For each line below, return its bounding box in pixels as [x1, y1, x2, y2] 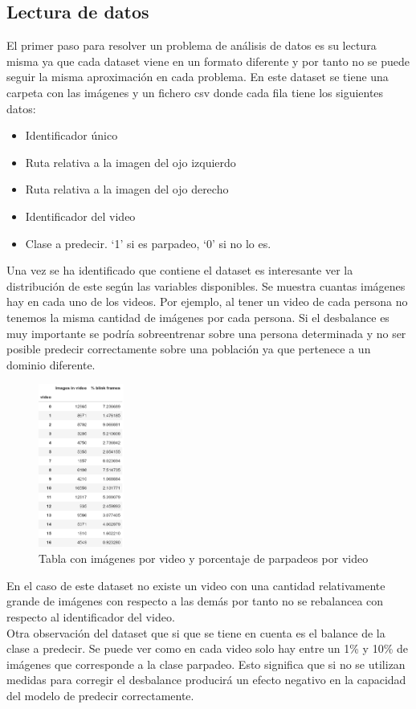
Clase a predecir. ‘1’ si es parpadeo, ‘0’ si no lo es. [25, 234, 271, 251]
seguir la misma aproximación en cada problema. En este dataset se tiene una [6, 68, 389, 85]
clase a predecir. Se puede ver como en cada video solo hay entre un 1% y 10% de [6, 640, 408, 657]
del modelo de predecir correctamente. [6, 687, 194, 703]
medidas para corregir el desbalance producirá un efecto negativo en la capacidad [6, 671, 406, 688]
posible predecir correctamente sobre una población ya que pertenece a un [6, 340, 371, 357]
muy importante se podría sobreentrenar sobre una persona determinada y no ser [6, 324, 406, 341]
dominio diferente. [6, 356, 96, 373]
